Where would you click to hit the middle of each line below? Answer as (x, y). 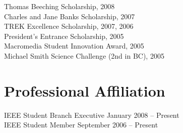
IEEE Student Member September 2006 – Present (81, 125)
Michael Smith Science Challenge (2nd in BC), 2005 (84, 55)
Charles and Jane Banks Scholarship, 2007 (70, 16)
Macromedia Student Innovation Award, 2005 (74, 46)
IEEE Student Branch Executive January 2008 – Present (92, 115)
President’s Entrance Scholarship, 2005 (64, 36)
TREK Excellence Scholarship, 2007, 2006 (69, 26)
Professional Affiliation (85, 90)
